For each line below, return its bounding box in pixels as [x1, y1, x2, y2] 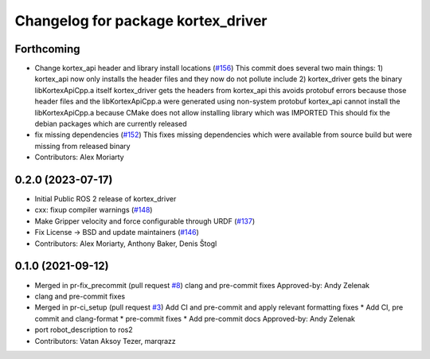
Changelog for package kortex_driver [14, 12, 268, 29]
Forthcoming [14, 42, 80, 56]
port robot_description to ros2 [34, 325, 133, 334]
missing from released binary [34, 141, 131, 150]
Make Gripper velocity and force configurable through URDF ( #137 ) [34, 216, 256, 226]
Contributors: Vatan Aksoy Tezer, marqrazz [34, 336, 177, 345]
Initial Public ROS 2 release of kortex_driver [34, 194, 177, 204]
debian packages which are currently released [34, 119, 187, 129]
